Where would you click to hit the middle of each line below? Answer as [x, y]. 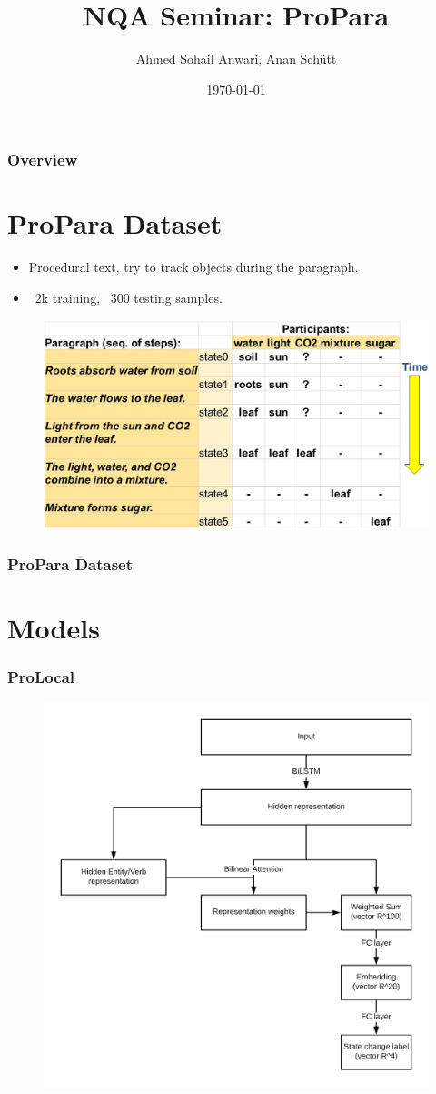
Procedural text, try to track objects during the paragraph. [193, 267]
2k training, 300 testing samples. [129, 297]
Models [54, 627]
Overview [43, 160]
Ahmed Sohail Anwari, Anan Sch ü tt [236, 59]
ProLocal [41, 677]
